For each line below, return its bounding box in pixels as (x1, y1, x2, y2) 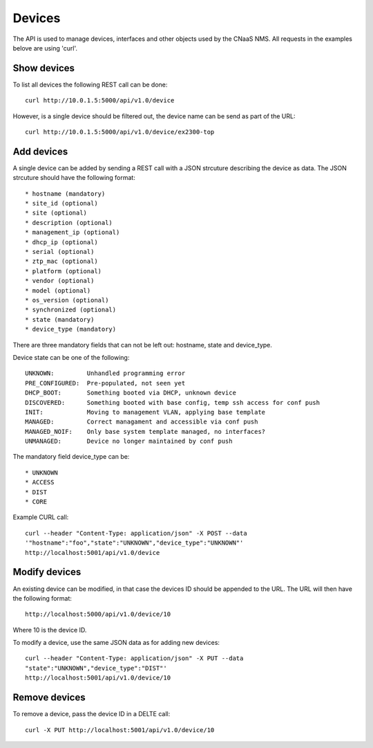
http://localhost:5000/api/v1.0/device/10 (25, 610, 171, 619)
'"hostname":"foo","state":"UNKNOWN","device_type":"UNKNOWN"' (25, 539, 244, 547)
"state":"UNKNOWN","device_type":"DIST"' (25, 664, 167, 672)
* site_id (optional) (25, 199, 98, 208)
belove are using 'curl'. (12, 44, 78, 52)
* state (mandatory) (25, 316, 95, 323)
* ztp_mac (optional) (25, 257, 98, 266)
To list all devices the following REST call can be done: (12, 80, 168, 89)
